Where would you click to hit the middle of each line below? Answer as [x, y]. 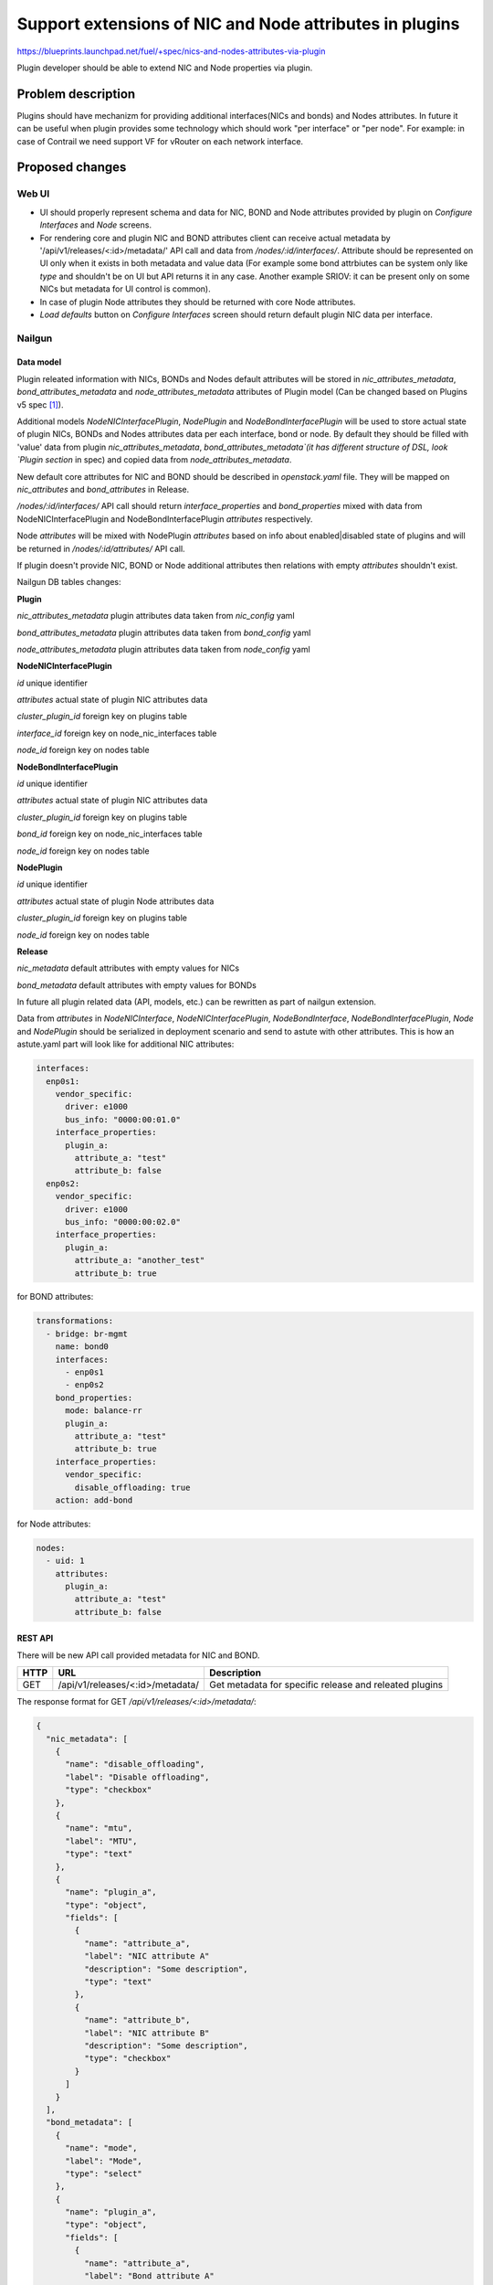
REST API [35, 1638]
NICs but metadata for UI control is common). [125, 289]
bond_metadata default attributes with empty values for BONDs [137, 985]
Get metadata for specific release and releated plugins [326, 1685]
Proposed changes [72, 168]
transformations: [75, 1321]
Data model [39, 362]
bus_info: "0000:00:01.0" [123, 1119]
